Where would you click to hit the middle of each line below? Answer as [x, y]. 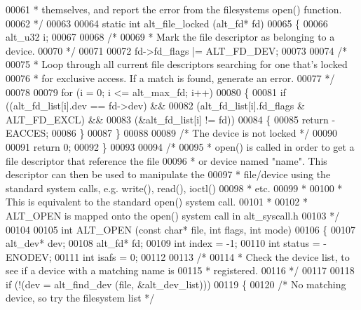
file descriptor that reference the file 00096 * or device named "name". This [166, 160]
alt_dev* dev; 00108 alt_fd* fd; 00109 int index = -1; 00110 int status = [163, 243]
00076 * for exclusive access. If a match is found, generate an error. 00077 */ [170, 77]
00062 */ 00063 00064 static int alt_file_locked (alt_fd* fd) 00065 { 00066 [167, 23]
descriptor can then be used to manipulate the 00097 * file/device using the [168, 174]
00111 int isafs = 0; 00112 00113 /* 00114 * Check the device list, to [202, 256]
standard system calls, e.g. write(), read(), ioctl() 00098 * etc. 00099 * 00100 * [174, 188]
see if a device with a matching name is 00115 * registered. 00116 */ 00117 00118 [180, 270]
